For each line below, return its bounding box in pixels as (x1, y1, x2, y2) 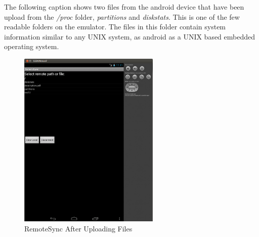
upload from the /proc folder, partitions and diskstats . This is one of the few (4, 11, 240, 22)
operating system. (4, 41, 59, 52)
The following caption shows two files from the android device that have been (4, 2, 244, 12)
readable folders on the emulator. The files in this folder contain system (4, 21, 226, 32)
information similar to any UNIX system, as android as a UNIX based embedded (4, 31, 255, 42)
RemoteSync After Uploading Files (24, 223, 133, 233)
